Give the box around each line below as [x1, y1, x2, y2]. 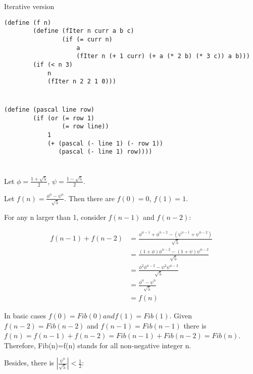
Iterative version [4, 1, 55, 11]
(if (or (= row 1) [33, 114, 94, 122]
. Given [169, 310, 192, 320]
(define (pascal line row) [4, 106, 94, 114]
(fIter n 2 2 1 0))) [47, 78, 116, 85]
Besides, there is [4, 357, 54, 368]
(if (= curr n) [62, 35, 113, 43]
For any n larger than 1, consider [4, 212, 106, 222]
